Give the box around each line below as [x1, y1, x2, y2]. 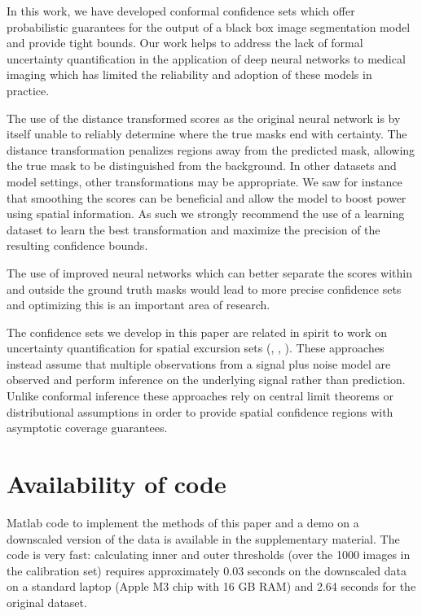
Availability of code [7, 467, 226, 500]
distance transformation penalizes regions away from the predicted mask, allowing [7, 141, 415, 158]
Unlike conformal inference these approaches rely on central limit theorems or [7, 387, 393, 404]
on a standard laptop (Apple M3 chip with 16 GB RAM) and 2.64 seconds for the [7, 578, 416, 595]
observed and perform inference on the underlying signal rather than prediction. [7, 371, 406, 388]
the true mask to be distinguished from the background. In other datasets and [7, 157, 397, 174]
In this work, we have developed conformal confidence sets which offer [7, 2, 355, 19]
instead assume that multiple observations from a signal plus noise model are [7, 355, 391, 372]
